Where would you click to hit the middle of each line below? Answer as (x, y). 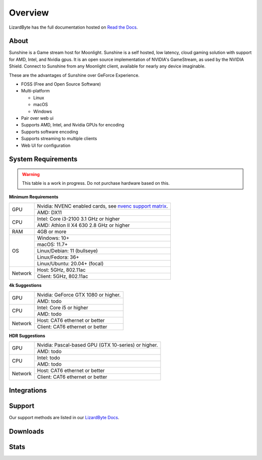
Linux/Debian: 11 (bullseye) (67, 251)
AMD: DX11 (49, 212)
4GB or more (52, 232)
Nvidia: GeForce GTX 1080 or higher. (79, 295)
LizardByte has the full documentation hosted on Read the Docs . (74, 27)
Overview (29, 13)
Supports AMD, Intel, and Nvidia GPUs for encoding (73, 125)
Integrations (28, 391)
